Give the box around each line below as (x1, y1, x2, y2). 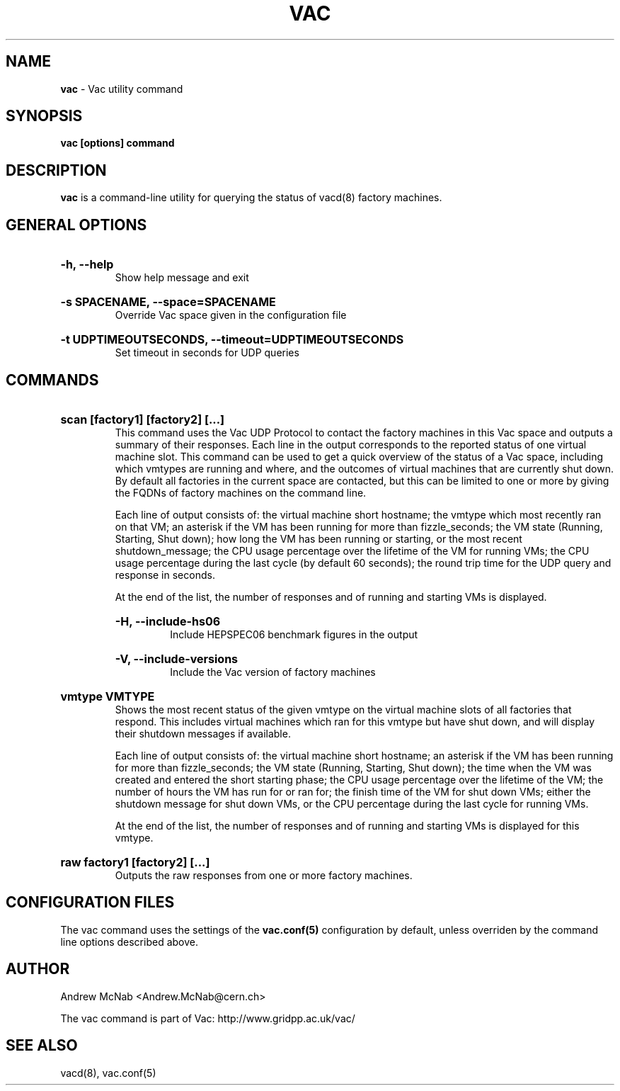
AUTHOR (6, 960, 70, 978)
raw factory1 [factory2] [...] (60, 854, 210, 869)
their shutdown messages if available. (115, 727, 291, 740)
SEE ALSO (6, 1036, 78, 1055)
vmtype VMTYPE (60, 689, 155, 703)
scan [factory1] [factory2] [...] (60, 412, 225, 426)
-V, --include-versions (115, 651, 239, 666)
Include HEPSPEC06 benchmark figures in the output (170, 628, 418, 640)
